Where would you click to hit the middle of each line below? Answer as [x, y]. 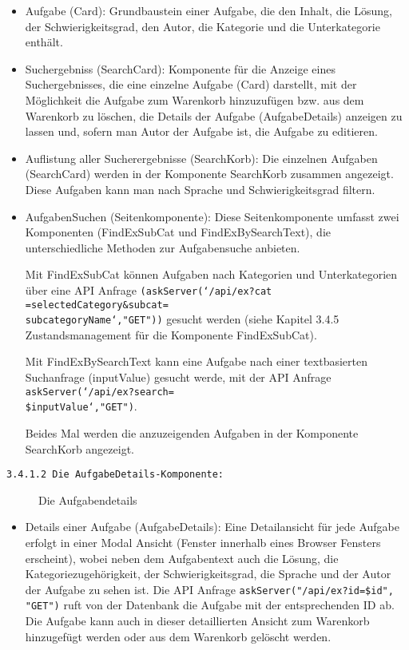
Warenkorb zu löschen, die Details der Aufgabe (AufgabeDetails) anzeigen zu [214, 115]
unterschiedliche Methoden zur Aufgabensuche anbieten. [163, 247]
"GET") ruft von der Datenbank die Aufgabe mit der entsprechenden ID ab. [210, 605]
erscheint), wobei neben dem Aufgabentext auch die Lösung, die [182, 558]
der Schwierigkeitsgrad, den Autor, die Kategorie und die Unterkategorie [203, 26]
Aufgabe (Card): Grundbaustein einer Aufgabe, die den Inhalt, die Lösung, [208, 10]
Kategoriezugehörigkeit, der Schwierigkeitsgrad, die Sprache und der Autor [208, 574]
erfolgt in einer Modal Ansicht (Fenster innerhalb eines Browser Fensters [203, 542]
